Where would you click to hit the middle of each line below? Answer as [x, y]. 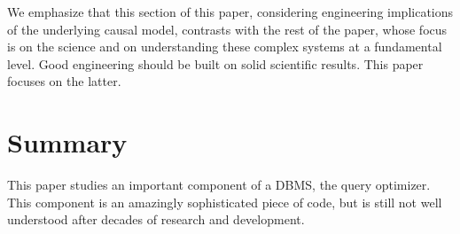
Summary [67, 142]
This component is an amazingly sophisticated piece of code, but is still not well [225, 202]
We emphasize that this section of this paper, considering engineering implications [230, 12]
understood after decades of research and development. [156, 219]
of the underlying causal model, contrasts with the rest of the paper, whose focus [227, 29]
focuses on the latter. [64, 81]
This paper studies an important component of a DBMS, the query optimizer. [219, 185]
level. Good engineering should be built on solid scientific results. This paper [215, 63]
